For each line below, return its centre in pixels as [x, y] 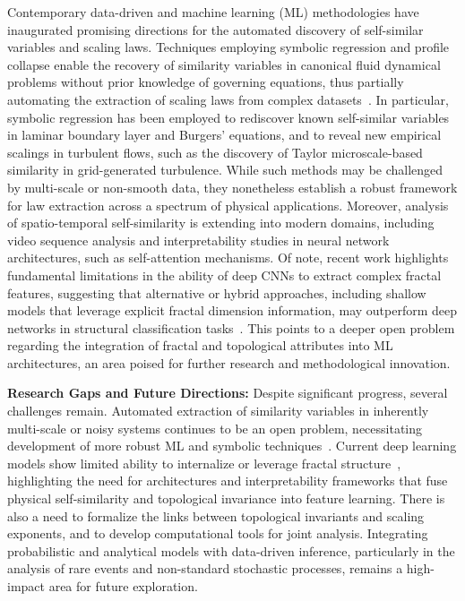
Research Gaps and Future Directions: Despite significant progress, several [228, 393]
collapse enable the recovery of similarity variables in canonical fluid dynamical [224, 64]
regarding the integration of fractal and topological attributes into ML [200, 345]
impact [26, 586]
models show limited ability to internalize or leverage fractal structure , [204, 463]
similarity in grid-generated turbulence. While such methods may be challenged [225, 170]
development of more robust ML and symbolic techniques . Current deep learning [232, 446]
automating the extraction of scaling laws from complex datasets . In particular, [228, 99]
